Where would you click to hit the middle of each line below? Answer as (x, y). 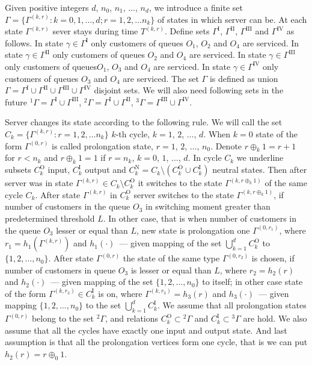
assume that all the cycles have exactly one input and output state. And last (146, 330)
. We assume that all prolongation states (232, 305)
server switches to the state (184, 194)
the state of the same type (171, 258)
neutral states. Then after (260, 170)
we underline (260, 158)
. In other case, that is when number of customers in (200, 218)
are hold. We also (275, 318)
